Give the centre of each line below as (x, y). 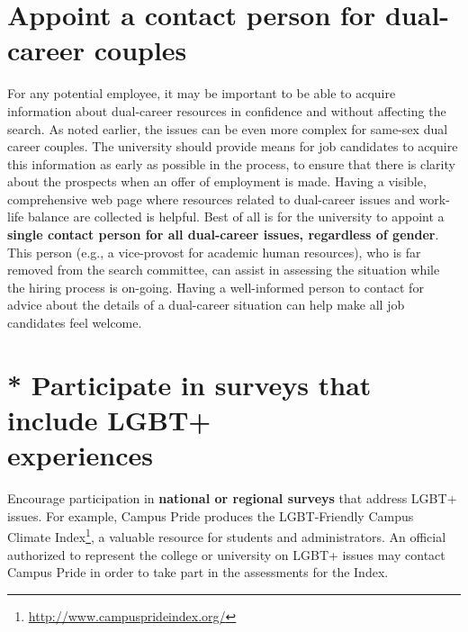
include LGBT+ (109, 420)
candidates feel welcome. (75, 323)
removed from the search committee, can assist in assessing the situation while (224, 270)
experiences (80, 455)
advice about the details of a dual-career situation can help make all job (206, 305)
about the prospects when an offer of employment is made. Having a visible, (217, 181)
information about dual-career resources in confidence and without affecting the (227, 110)
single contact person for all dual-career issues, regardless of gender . (223, 235)
